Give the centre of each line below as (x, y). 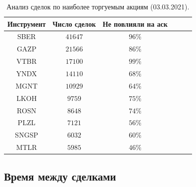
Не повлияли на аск (135, 23)
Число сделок (74, 23)
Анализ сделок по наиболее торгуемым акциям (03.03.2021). (98, 6)
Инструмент (27, 23)
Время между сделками (60, 176)
